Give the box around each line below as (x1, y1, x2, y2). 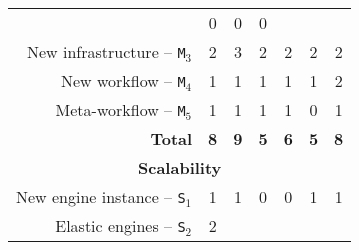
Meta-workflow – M (55, 98, 186, 121)
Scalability (138, 156, 222, 179)
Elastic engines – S (55, 214, 186, 237)
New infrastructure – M (26, 40, 186, 63)
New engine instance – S (16, 185, 186, 208)
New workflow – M (60, 69, 186, 92)
